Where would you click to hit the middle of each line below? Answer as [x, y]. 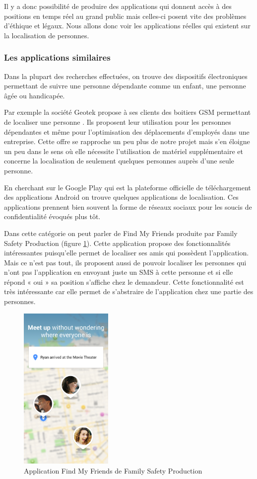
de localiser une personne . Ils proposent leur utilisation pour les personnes [118, 121]
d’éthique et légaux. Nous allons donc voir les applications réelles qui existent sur [127, 26]
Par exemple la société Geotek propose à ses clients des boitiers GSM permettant [128, 112]
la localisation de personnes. [47, 35]
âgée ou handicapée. [34, 95]
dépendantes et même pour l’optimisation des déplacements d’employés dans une [127, 131]
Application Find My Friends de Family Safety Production [113, 470]
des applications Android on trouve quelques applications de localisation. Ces [121, 197]
